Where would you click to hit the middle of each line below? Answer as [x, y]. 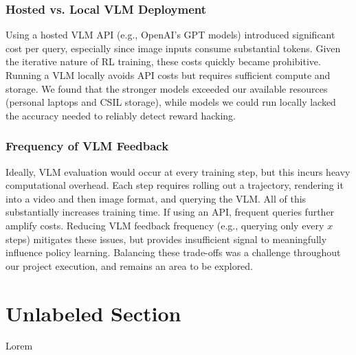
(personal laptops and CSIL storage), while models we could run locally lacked [171, 102]
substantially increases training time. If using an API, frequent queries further [170, 212]
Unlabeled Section [93, 313]
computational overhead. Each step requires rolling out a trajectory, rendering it [175, 185]
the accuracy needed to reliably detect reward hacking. [121, 115]
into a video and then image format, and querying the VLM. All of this [156, 198]
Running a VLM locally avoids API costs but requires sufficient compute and [168, 75]
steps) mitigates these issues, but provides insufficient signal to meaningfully [166, 239]
